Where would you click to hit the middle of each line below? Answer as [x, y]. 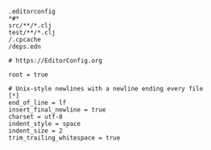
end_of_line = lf [37, 103]
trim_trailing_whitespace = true [64, 138]
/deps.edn [25, 47]
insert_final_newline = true [57, 110]
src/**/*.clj [30, 26]
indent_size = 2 [35, 131]
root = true [28, 75]
